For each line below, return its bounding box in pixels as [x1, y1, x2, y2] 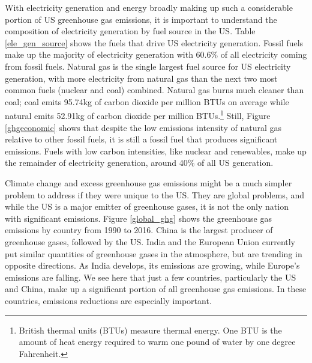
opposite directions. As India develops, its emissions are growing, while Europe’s [5, 259, 300, 272]
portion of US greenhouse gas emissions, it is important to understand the [5, 13, 277, 25]
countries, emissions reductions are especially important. [5, 294, 212, 307]
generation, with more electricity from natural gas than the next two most [5, 72, 278, 84]
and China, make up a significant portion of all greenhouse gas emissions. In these [5, 282, 307, 295]
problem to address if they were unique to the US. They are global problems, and [5, 188, 304, 201]
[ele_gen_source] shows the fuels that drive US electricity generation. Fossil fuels [5, 36, 304, 49]
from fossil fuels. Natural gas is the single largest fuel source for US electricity [5, 59, 291, 72]
